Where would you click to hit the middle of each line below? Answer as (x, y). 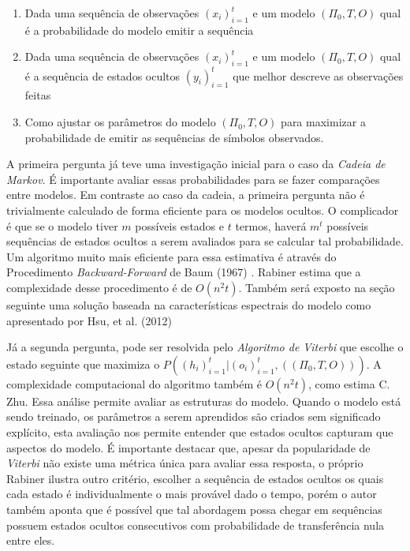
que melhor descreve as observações (318, 75)
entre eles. (31, 540)
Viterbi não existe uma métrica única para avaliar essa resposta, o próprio (185, 463)
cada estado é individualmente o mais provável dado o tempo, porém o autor (192, 494)
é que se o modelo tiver (62, 225)
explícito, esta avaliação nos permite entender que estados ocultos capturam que (200, 431)
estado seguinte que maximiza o (83, 364)
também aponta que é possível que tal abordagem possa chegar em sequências (194, 509)
